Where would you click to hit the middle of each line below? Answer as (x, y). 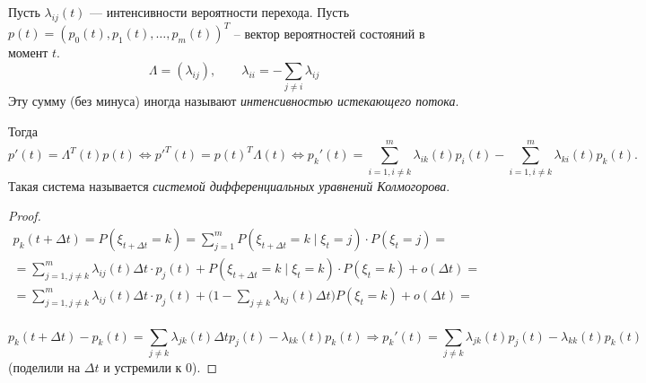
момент (28, 52)
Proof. (25, 216)
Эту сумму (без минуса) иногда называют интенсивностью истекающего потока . (234, 101)
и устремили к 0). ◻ (161, 366)
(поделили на (44, 366)
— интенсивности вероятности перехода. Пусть (220, 12)
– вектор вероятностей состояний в (329, 33)
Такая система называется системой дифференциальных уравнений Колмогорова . (229, 185)
